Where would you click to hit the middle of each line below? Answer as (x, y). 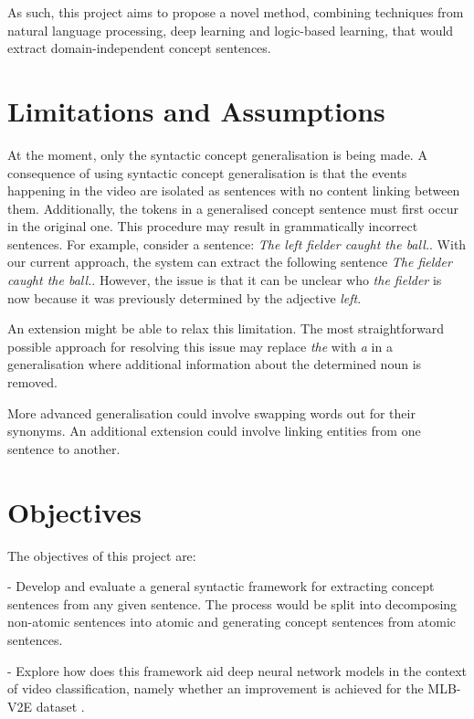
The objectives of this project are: (102, 555)
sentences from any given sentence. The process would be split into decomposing (232, 603)
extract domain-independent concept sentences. (139, 48)
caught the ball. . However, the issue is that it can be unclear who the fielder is (225, 280)
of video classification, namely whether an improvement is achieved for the (216, 688)
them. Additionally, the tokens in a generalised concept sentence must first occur (233, 208)
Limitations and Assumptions (196, 110)
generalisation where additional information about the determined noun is (215, 364)
